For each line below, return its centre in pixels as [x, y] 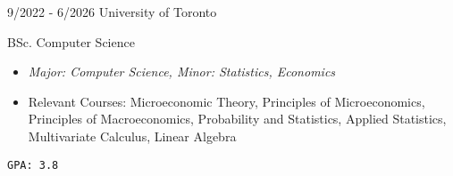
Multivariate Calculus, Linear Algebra [132, 136]
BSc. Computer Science [71, 41]
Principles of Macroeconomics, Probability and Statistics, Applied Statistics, [237, 119]
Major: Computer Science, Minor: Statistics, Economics [182, 72]
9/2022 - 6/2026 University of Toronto [112, 12]
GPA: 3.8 [33, 165]
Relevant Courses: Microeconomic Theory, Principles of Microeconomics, [226, 101]
